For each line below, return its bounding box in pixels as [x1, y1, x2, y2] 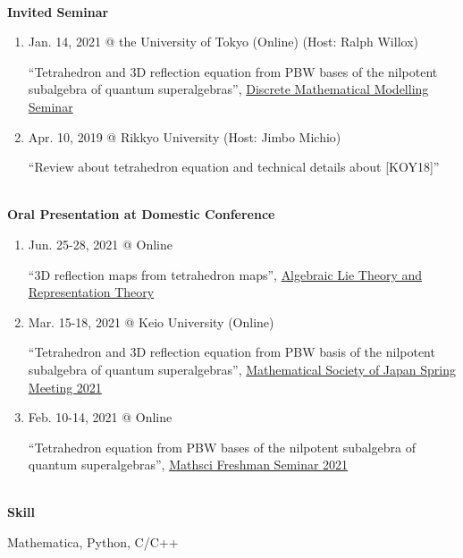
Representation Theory [28, 283, 155, 301]
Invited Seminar [7, 2, 109, 21]
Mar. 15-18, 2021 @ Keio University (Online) [28, 312, 274, 331]
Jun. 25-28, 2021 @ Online [28, 234, 173, 253]
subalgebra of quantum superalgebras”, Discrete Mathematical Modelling [28, 80, 429, 98]
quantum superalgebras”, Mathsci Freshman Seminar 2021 [28, 455, 349, 474]
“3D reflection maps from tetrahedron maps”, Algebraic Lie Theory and [28, 265, 423, 283]
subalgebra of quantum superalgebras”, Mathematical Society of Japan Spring [28, 359, 456, 378]
